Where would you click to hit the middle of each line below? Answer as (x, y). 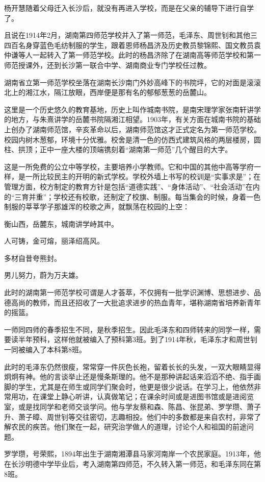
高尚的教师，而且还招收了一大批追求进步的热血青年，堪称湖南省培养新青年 (136, 302)
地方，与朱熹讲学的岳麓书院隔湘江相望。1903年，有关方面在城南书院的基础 (136, 119)
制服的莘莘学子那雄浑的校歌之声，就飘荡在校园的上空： (97, 207)
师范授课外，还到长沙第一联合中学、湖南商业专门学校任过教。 (108, 65)
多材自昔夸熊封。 (33, 258)
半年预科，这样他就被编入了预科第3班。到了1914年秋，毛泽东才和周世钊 (138, 339)
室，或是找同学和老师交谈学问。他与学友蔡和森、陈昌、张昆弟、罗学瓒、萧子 (132, 406)
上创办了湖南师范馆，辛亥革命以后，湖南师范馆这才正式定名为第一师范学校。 (132, 129)
